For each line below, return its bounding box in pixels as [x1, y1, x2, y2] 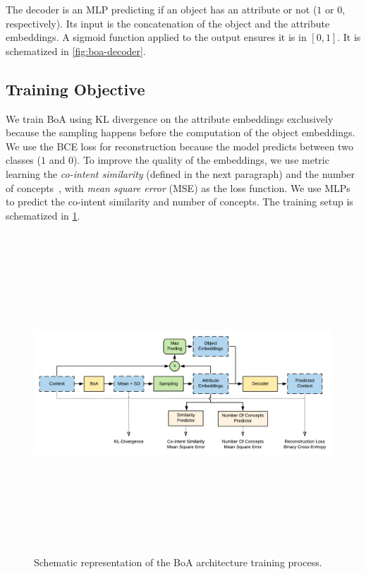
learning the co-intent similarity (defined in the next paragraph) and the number [6, 166, 355, 181]
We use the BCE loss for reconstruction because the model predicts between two [6, 138, 353, 153]
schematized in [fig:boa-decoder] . [6, 43, 146, 58]
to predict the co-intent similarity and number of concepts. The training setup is [6, 194, 353, 209]
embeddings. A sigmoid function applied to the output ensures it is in [6, 30, 307, 44]
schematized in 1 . [6, 208, 80, 222]
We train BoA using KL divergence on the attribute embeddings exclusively [6, 111, 334, 126]
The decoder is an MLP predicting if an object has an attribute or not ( [6, 2, 317, 16]
